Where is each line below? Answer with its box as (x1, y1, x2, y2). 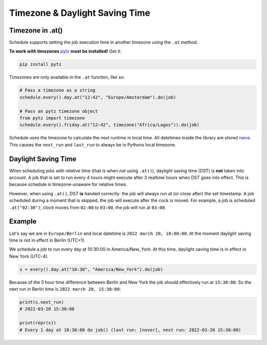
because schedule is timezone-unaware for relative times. (9, 181, 128, 187)
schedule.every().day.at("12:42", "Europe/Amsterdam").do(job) (19, 94, 177, 100)
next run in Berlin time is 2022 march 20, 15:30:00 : (9, 286, 121, 292)
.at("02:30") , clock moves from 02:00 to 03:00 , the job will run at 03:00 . (9, 204, 166, 210)
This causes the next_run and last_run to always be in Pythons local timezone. (9, 141, 177, 148)
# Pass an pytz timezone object (19, 108, 98, 114)
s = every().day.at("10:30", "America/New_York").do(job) (19, 266, 163, 272)
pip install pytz (19, 62, 62, 67)
